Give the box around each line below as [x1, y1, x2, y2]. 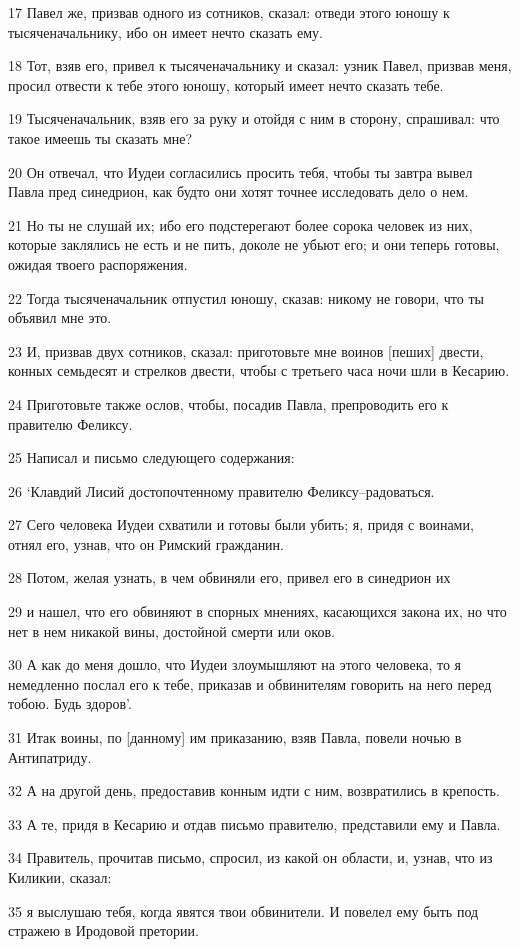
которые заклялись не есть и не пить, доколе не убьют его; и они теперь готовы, [8, 234, 500, 255]
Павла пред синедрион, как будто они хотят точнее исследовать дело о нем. [8, 181, 469, 202]
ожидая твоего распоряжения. [8, 253, 188, 274]
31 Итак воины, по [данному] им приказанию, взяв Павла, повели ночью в [8, 727, 462, 748]
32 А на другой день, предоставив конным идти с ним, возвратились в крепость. [8, 780, 500, 801]
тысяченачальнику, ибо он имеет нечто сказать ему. [8, 21, 323, 42]
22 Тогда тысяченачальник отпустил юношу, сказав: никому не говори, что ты [8, 287, 484, 308]
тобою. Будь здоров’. [8, 693, 132, 714]
